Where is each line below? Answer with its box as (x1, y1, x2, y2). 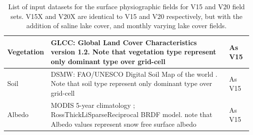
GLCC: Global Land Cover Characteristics (51, 37, 197, 47)
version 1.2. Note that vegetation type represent (51, 47, 217, 57)
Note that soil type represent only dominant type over (51, 78, 212, 88)
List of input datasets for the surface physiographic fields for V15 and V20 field (8, 1, 245, 11)
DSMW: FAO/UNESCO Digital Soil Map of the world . (51, 68, 217, 79)
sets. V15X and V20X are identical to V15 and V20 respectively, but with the (10, 11, 243, 21)
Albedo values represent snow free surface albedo (51, 119, 197, 129)
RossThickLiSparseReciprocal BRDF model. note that (51, 109, 213, 119)
